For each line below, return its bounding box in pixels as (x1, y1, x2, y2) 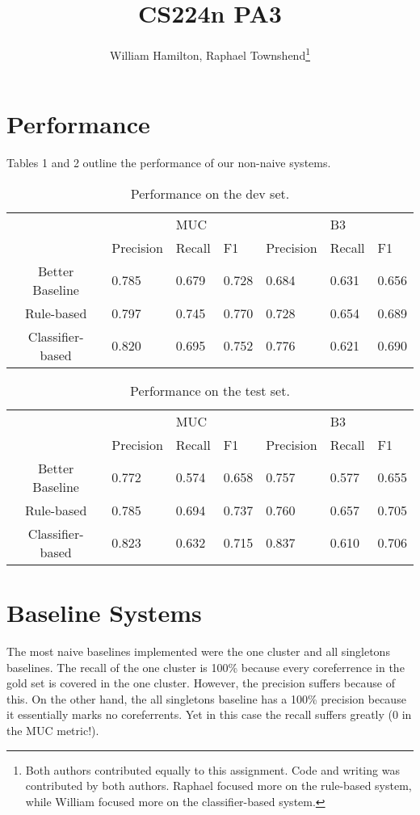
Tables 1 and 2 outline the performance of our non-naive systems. (6, 154, 331, 171)
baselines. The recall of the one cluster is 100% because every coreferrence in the (6, 658, 405, 675)
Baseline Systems (6, 596, 202, 629)
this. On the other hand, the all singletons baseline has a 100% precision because (6, 690, 406, 707)
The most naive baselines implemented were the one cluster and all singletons (6, 643, 390, 660)
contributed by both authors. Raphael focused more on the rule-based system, (25, 777, 412, 794)
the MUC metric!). (6, 722, 99, 738)
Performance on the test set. (130, 380, 290, 400)
